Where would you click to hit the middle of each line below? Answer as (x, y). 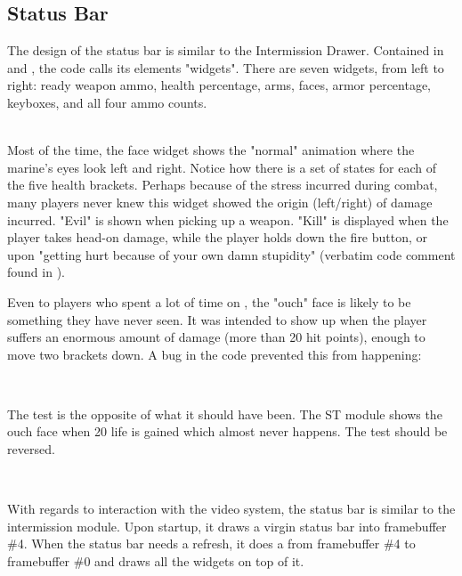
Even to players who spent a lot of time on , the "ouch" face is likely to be (209, 301)
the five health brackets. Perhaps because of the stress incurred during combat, (223, 185)
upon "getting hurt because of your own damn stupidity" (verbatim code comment (231, 254)
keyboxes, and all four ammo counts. (107, 102)
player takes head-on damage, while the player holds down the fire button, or (218, 237)
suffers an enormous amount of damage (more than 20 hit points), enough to (216, 337)
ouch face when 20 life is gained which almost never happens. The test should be (227, 431)
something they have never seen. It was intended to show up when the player (217, 319)
